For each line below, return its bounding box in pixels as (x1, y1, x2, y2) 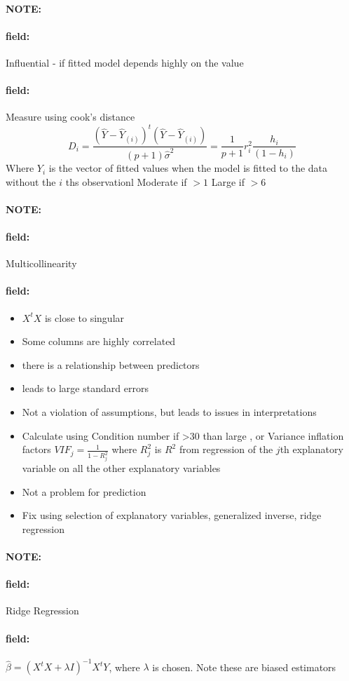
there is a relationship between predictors (22, 357, 200, 372)
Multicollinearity (6, 256, 77, 271)
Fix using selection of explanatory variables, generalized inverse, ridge (22, 508, 322, 522)
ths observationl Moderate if (65, 174, 187, 189)
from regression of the (179, 442, 273, 457)
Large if (211, 174, 245, 189)
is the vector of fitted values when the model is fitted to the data (48, 161, 328, 175)
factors (22, 442, 51, 457)
